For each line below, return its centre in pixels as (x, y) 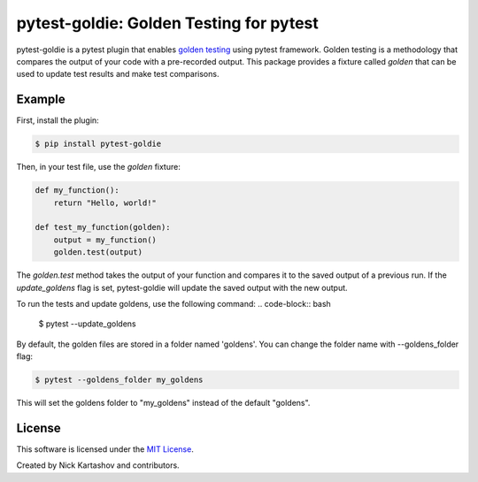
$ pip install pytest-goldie (98, 144)
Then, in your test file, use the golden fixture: (98, 167)
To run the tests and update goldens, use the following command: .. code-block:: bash (173, 303)
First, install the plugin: (58, 120)
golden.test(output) (98, 252)
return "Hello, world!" (105, 203)
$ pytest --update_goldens (87, 324)
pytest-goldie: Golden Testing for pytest (167, 23)
